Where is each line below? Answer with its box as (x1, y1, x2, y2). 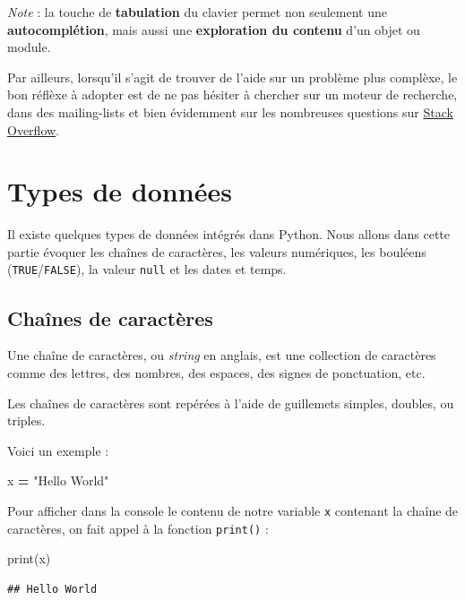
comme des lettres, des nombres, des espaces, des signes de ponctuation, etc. (7, 363, 426, 381)
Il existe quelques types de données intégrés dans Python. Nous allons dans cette (7, 225, 451, 244)
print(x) (7, 549, 51, 568)
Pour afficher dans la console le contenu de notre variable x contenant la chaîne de (7, 501, 459, 519)
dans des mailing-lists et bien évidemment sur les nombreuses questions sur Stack (7, 102, 453, 121)
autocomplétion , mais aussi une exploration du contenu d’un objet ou (7, 20, 420, 39)
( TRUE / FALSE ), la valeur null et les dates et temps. (7, 260, 287, 279)
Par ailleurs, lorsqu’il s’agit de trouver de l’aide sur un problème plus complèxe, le (7, 67, 458, 86)
